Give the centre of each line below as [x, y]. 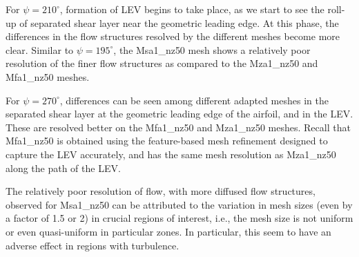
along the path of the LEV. [63, 168]
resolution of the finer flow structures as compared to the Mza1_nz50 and [162, 63]
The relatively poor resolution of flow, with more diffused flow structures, [161, 191]
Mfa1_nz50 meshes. [48, 76]
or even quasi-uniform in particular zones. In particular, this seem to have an [168, 231]
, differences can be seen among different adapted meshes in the [194, 100]
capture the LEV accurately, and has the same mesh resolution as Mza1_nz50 [171, 154]
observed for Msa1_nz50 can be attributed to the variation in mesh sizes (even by [179, 204]
